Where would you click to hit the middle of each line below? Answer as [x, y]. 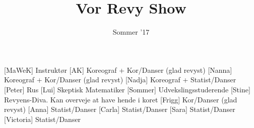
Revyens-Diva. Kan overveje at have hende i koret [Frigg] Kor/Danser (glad [121, 99]
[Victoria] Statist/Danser [43, 119]
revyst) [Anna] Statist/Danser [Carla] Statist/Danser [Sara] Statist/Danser [120, 109]
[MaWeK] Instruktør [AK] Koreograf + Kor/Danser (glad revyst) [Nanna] [118, 70]
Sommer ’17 [131, 32]
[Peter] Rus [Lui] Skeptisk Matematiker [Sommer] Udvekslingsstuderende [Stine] [127, 89]
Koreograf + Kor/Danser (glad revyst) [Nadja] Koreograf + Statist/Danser [120, 80]
